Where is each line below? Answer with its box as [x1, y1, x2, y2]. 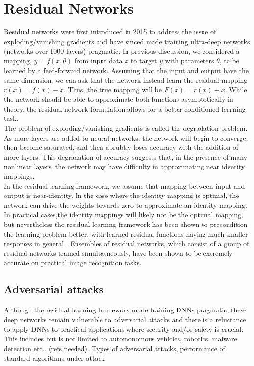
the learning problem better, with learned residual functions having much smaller [4, 228, 248, 239]
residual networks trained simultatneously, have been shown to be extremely [4, 248, 233, 258]
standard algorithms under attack [4, 353, 105, 363]
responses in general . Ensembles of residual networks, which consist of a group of [4, 238, 249, 249]
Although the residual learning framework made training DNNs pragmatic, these [4, 305, 247, 315]
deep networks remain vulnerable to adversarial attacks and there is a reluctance [4, 314, 246, 324]
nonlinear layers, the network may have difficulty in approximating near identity [4, 161, 245, 171]
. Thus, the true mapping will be [63, 84, 162, 94]
